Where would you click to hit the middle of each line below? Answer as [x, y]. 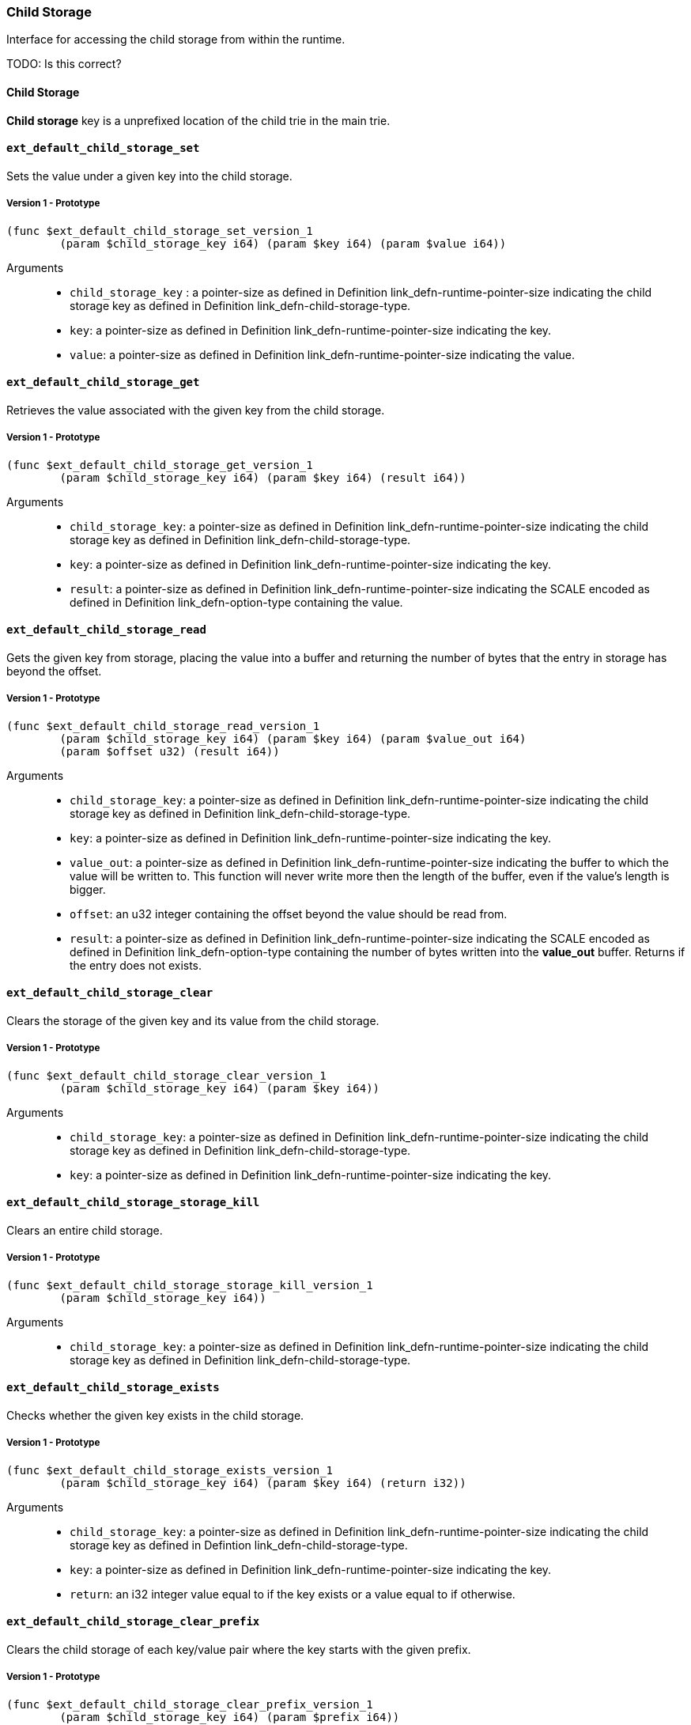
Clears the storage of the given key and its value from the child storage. [193, 1020]
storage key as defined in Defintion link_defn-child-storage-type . [239, 1545]
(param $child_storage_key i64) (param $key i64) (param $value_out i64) [293, 738]
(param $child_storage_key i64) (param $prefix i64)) [230, 1717]
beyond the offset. [54, 671]
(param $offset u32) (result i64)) [170, 751]
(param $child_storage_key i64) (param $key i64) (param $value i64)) [283, 243]
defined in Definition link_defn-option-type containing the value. [236, 602]
